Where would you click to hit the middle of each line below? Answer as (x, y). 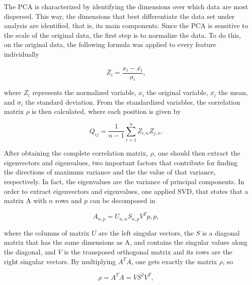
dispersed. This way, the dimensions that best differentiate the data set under (119, 16)
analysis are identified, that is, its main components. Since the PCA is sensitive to (126, 25)
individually (22, 54)
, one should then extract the (197, 153)
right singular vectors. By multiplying (60, 261)
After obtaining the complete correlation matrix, (76, 153)
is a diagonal (221, 232)
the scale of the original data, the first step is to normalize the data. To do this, (123, 35)
